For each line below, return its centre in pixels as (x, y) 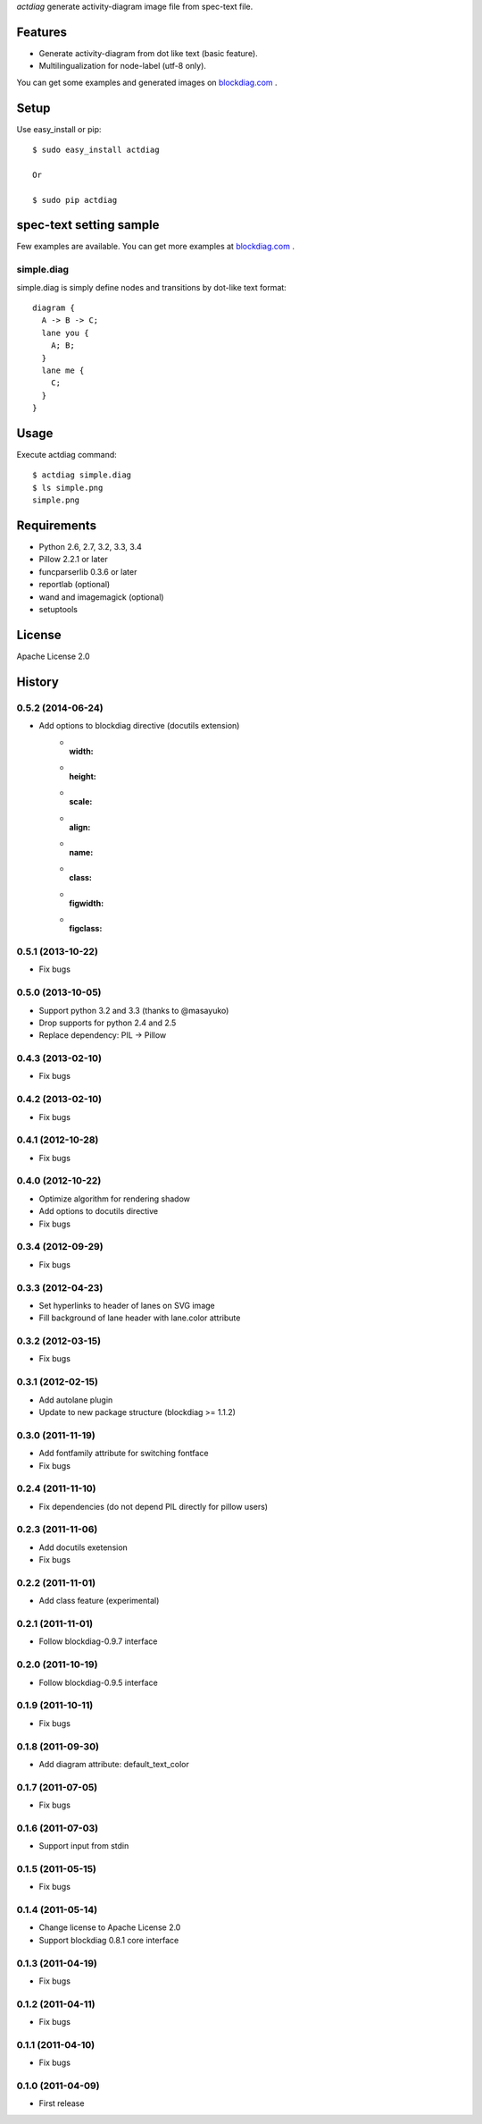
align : (80, 827)
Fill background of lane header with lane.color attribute (140, 1318)
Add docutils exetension (83, 1547)
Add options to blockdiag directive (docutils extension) (139, 726)
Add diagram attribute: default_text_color (114, 1764)
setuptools (58, 610)
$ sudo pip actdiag (75, 200)
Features (42, 32)
